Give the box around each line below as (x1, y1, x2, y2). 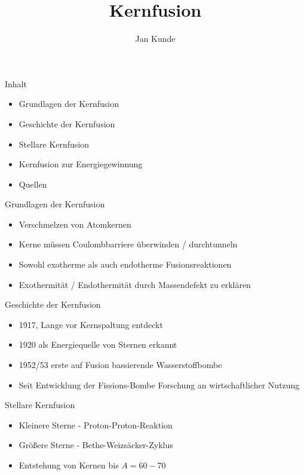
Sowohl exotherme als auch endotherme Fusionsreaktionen (19, 258, 232, 271)
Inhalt (5, 77, 27, 90)
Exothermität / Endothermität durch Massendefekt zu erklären (19, 278, 251, 290)
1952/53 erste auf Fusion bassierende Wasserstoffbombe (19, 358, 222, 371)
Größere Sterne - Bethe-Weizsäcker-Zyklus (19, 439, 173, 451)
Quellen (19, 177, 47, 190)
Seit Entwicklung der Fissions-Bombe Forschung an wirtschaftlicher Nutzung (19, 378, 300, 391)
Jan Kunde (135, 32, 176, 45)
